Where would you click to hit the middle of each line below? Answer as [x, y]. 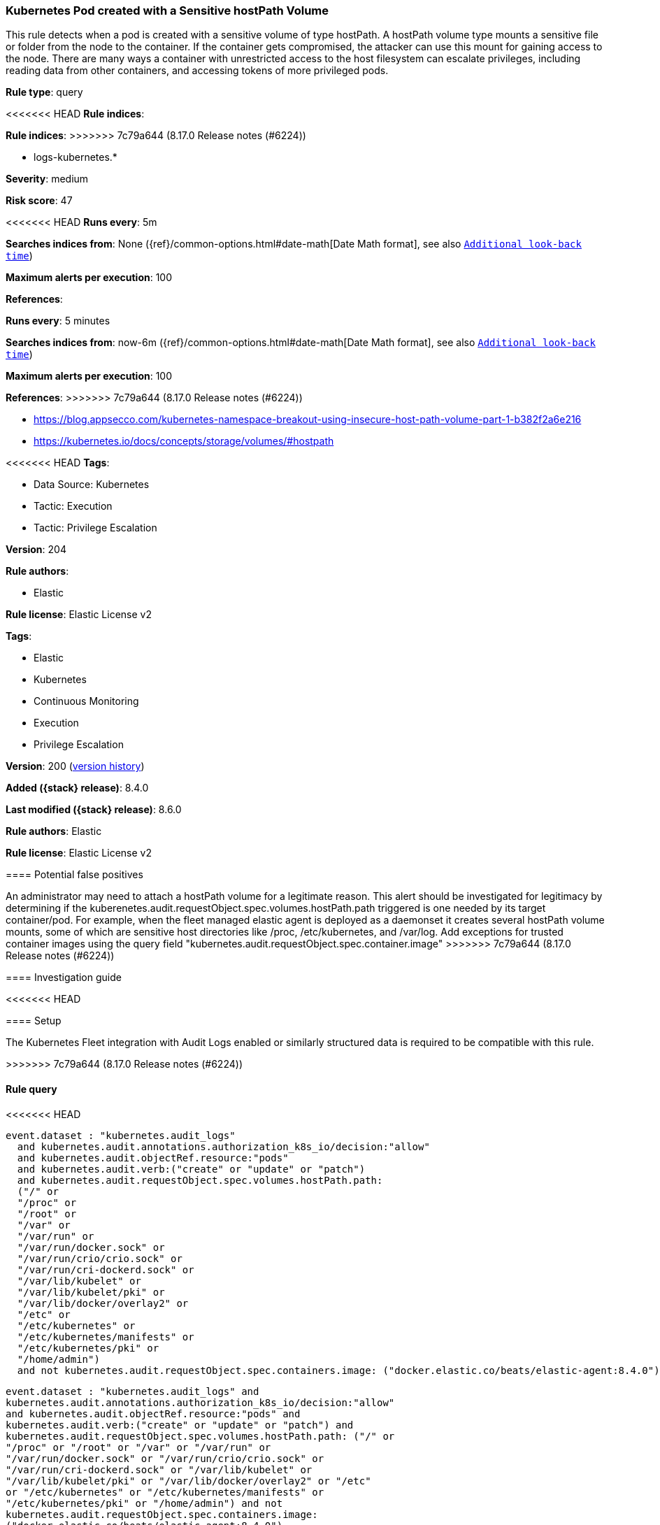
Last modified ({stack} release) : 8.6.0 [94, 810]
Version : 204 [36, 550]
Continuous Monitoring [86, 701]
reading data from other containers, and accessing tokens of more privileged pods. [197, 71]
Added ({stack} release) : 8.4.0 [77, 788]
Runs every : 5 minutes [58, 321]
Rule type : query [44, 92]
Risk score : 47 [39, 201]
